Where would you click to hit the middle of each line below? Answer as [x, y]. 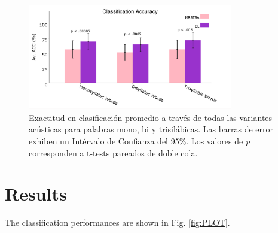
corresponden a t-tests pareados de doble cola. [113, 152]
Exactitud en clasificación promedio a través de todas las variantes [151, 117]
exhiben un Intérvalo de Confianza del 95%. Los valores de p [140, 141]
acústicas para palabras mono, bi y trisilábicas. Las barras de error [151, 129]
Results [36, 194]
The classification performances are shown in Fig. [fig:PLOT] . [117, 223]
